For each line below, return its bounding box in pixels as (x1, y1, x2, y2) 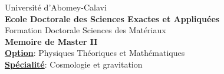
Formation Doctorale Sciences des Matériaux (5, 24, 166, 36)
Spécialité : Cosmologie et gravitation (5, 58, 143, 70)
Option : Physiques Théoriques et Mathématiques (5, 47, 185, 59)
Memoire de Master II (5, 35, 98, 47)
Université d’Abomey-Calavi (5, 1, 107, 13)
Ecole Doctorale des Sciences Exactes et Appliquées (5, 12, 220, 24)
